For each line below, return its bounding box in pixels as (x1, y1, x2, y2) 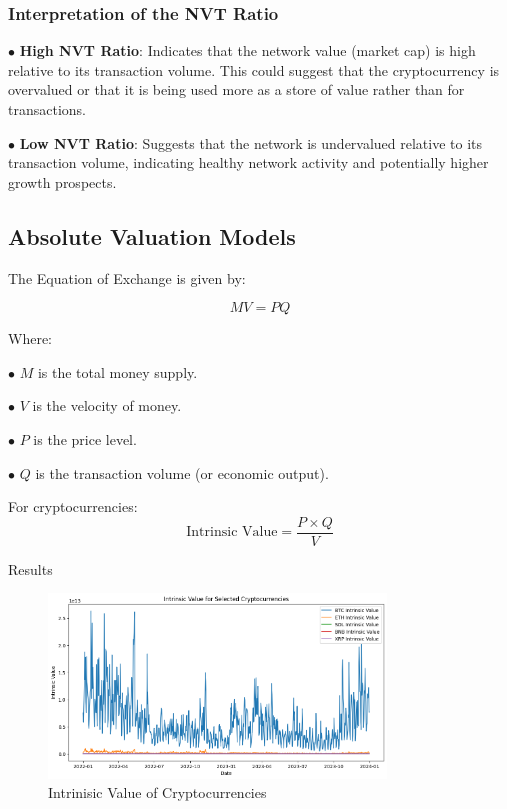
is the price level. (33, 428, 137, 449)
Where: (8, 328, 52, 349)
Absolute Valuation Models (8, 220, 296, 251)
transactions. (8, 99, 86, 119)
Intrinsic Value (186, 525, 278, 540)
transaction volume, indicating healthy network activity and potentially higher (8, 152, 489, 173)
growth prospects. (8, 171, 117, 192)
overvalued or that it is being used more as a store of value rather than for (8, 79, 465, 100)
